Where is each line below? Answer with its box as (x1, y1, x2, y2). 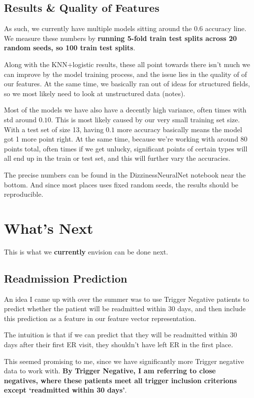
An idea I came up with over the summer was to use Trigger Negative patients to (4, 293, 249, 304)
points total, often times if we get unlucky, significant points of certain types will (4, 143, 248, 153)
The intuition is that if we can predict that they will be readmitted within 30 (4, 329, 237, 340)
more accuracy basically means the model (117, 124, 242, 134)
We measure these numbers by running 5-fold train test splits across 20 (4, 33, 237, 43)
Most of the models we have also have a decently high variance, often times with (4, 105, 247, 115)
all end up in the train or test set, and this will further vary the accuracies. (4, 153, 230, 163)
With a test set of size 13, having (4, 124, 104, 134)
